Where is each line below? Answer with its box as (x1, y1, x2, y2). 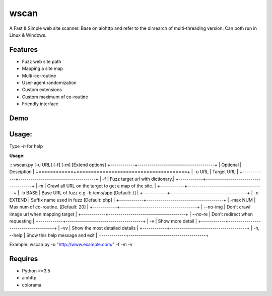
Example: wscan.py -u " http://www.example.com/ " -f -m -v (9, 242, 133, 248)
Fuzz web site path (22, 58, 61, 64)
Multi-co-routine (22, 72, 56, 79)
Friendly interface (22, 101, 59, 107)
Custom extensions (22, 87, 62, 93)
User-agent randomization (22, 80, 77, 86)
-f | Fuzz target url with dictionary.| (102, 176, 175, 182)
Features (9, 45, 38, 54)
